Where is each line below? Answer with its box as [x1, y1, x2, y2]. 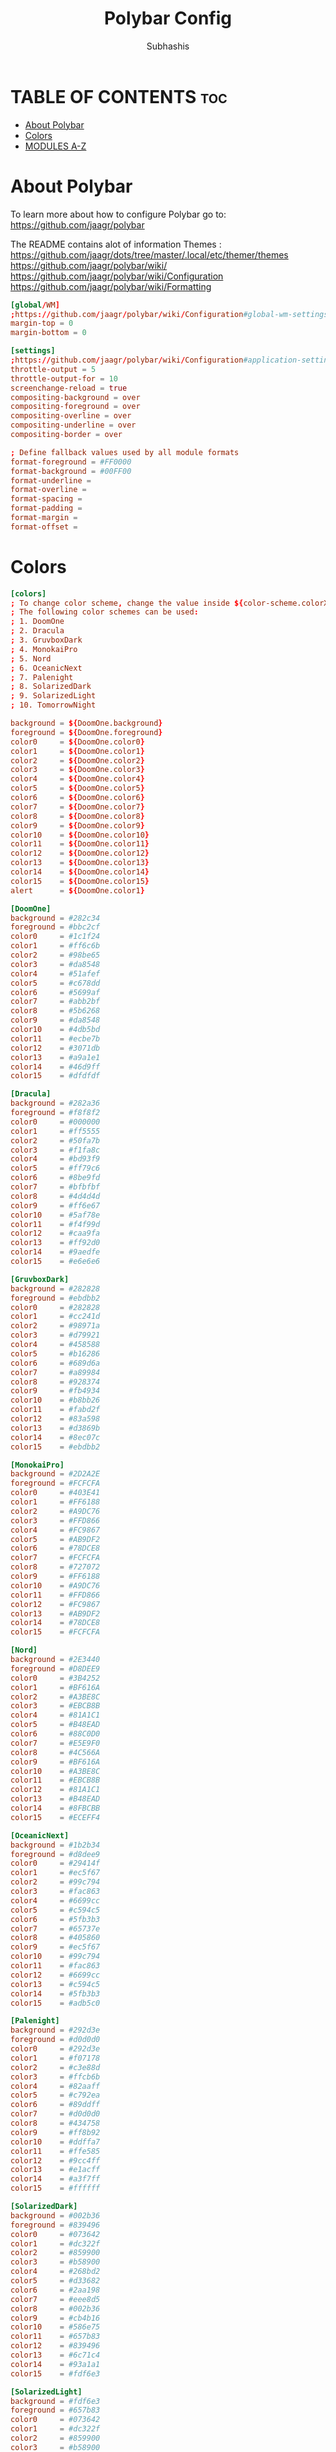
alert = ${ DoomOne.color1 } [10, 885, 145, 896]
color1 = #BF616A [10, 1682, 101, 1692]
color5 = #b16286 [10, 1348, 101, 1359]
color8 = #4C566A [10, 1747, 101, 1757]
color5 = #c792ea [10, 2090, 101, 2101]
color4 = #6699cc [10, 1895, 101, 1906]
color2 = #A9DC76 [10, 1506, 101, 1516]
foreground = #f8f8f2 [10, 1108, 101, 1118]
